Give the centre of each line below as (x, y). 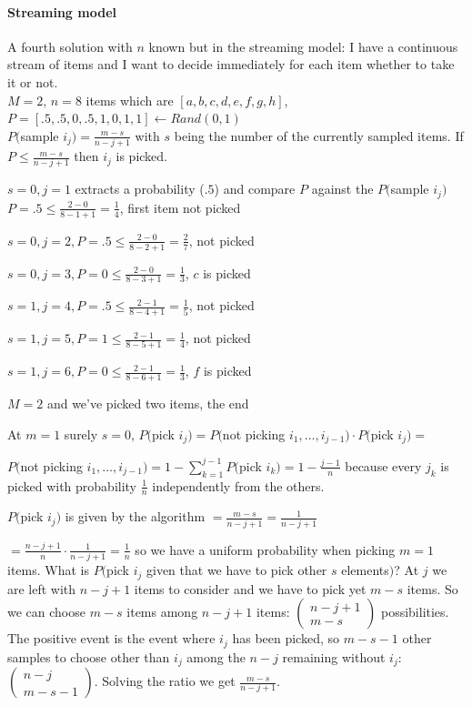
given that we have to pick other (236, 570)
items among (162, 612)
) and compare (255, 189)
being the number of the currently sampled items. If (319, 135)
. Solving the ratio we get (165, 681)
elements (365, 570)
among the (216, 656)
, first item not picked (180, 207)
